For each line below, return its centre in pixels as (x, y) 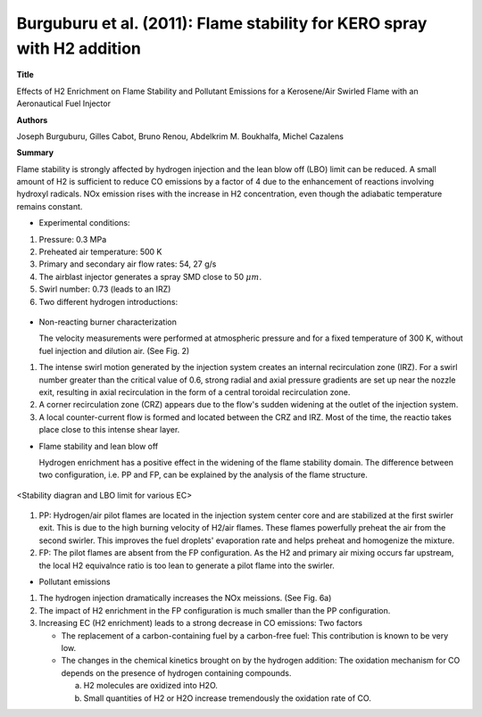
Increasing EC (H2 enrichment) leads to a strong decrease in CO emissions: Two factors (201, 623)
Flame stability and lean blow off (99, 446)
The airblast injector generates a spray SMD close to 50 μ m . (150, 276)
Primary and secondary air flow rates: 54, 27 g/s (128, 264)
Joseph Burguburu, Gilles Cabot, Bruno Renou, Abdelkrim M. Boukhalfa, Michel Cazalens (180, 136)
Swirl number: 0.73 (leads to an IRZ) (105, 289)
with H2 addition (79, 48)
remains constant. (50, 206)
